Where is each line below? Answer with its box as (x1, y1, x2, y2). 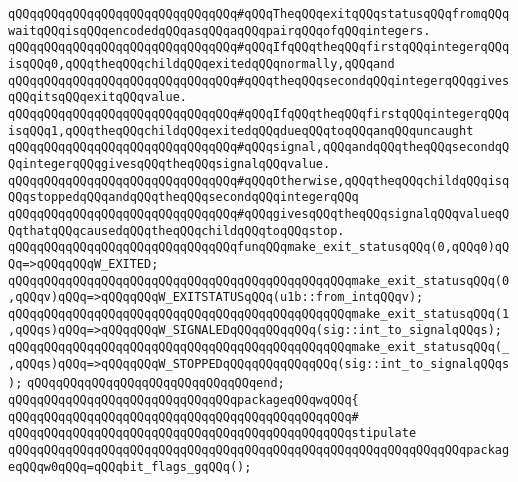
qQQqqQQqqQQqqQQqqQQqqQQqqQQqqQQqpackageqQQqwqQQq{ (8, 393, 359, 408)
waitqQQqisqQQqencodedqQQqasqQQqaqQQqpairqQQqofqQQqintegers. (8, 23, 431, 38)
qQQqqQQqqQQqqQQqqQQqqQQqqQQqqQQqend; (27, 376, 285, 391)
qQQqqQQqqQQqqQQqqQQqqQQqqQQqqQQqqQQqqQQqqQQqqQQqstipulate (8, 426, 417, 441)
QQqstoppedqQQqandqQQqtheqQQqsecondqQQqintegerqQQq (8, 190, 359, 205)
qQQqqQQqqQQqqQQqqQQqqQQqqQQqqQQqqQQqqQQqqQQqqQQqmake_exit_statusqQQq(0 (8, 273, 510, 288)
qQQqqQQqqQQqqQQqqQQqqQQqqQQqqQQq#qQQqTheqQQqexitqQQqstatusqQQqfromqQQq (8, 7, 510, 21)
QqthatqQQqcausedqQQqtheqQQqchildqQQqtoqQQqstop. (8, 223, 345, 238)
